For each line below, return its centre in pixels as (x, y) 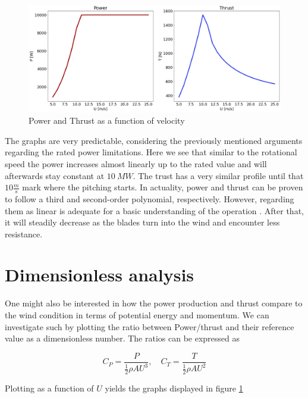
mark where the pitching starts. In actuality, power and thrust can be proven (163, 187)
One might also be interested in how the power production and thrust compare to (154, 303)
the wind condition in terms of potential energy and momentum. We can (137, 315)
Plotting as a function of (49, 388)
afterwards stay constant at (55, 175)
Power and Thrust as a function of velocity (107, 120)
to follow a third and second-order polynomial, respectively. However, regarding (150, 198)
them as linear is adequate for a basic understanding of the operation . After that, (154, 210)
